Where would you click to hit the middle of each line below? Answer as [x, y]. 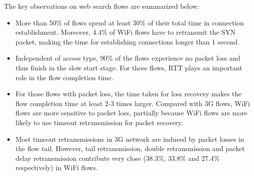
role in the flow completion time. [64, 77]
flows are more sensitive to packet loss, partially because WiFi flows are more [131, 113]
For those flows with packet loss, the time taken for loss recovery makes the [128, 94]
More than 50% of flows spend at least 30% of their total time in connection [130, 22]
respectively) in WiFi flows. [57, 167]
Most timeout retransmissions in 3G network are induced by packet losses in [130, 139]
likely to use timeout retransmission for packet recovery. [99, 122]
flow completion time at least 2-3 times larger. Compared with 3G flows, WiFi [133, 103]
